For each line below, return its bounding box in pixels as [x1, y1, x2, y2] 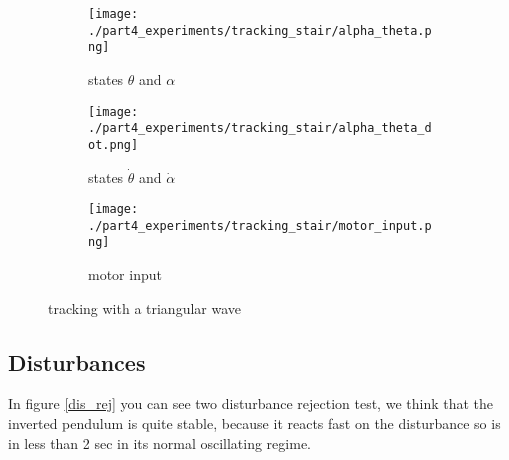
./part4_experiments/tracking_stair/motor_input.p [88, 218, 432, 233]
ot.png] [88, 137, 139, 152]
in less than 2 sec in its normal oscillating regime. [8, 432, 311, 453]
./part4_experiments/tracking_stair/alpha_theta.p [88, 23, 432, 38]
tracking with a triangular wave [48, 297, 242, 318]
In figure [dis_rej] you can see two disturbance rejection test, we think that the [8, 393, 494, 414]
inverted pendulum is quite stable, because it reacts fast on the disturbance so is [8, 413, 501, 434]
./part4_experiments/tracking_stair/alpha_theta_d [88, 121, 432, 136]
